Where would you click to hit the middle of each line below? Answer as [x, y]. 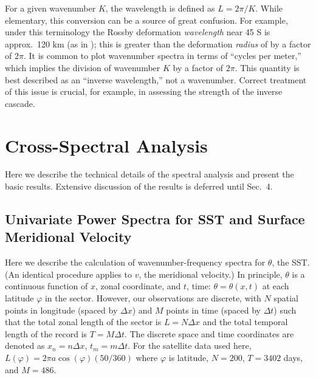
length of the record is [46, 333]
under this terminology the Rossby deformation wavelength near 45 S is [138, 32]
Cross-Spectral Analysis [106, 145]
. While [269, 8]
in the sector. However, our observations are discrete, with [153, 298]
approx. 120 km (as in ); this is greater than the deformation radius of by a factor [158, 43]
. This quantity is [267, 67]
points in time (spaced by [213, 310]
